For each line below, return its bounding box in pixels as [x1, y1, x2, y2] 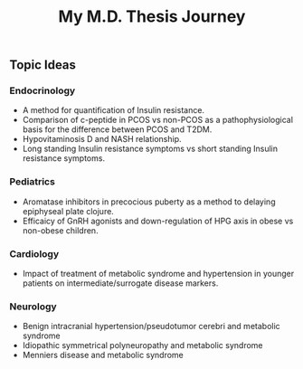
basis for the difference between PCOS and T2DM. [22, 124, 213, 135]
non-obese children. [22, 224, 99, 236]
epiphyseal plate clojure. [22, 205, 115, 216]
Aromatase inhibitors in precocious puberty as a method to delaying [22, 196, 276, 207]
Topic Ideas [9, 57, 77, 73]
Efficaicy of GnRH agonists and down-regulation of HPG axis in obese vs [22, 215, 294, 226]
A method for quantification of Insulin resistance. [22, 105, 205, 116]
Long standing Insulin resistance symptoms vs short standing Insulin [22, 143, 279, 155]
